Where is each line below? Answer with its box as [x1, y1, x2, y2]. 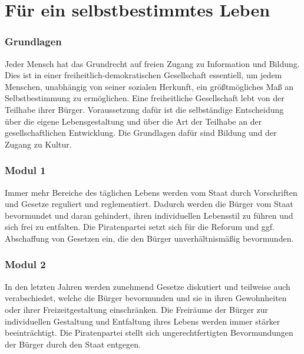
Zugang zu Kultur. [5, 138, 72, 150]
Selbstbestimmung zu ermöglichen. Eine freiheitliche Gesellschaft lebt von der [5, 92, 285, 104]
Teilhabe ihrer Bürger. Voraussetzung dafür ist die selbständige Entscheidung [5, 103, 284, 115]
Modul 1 [5, 163, 46, 178]
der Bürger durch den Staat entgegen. [5, 338, 141, 350]
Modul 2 [5, 257, 46, 272]
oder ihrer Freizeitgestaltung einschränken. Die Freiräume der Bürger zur [5, 303, 269, 315]
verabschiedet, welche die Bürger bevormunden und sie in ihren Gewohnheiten [5, 292, 287, 304]
